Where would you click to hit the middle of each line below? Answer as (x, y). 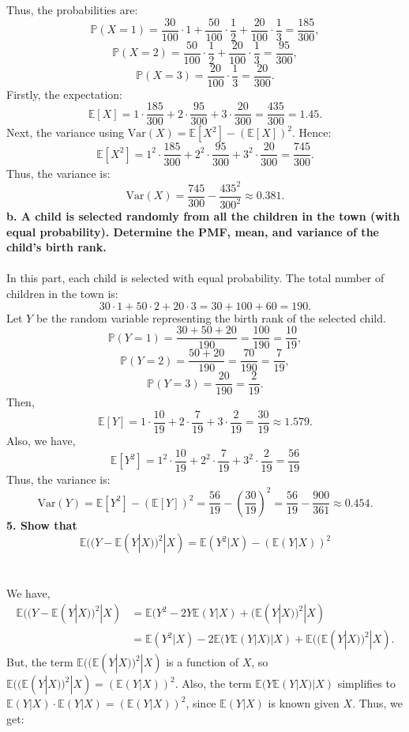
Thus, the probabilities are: (72, 9)
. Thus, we (377, 703)
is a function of (203, 662)
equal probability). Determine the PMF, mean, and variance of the (193, 231)
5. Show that (42, 524)
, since (201, 703)
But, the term (40, 662)
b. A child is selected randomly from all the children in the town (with (203, 216)
